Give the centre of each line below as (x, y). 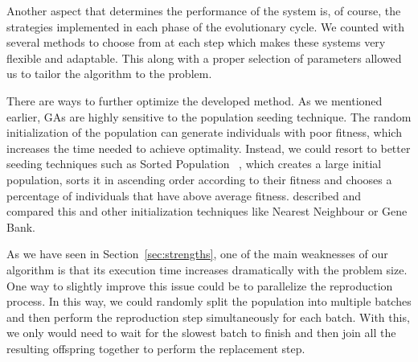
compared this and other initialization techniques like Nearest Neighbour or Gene (207, 211)
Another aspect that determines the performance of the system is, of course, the (204, 10)
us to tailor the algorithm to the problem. (109, 74)
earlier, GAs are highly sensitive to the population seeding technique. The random (209, 116)
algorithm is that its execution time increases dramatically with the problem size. (207, 269)
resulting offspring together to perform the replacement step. (156, 348)
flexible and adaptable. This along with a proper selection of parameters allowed (204, 58)
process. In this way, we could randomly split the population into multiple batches (209, 301)
